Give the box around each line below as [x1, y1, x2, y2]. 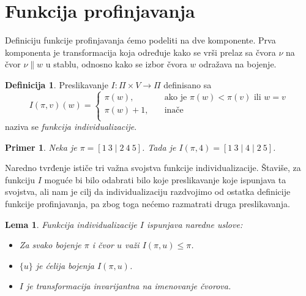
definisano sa [163, 78, 212, 91]
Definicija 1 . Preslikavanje [5, 78, 108, 91]
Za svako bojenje [19, 238, 81, 251]
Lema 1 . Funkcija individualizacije [5, 218, 137, 230]
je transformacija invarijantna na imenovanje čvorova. [26, 279, 231, 292]
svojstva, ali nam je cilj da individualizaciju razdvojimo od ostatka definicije [5, 185, 291, 198]
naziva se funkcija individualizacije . [5, 120, 137, 133]
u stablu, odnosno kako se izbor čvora [45, 58, 187, 70]
